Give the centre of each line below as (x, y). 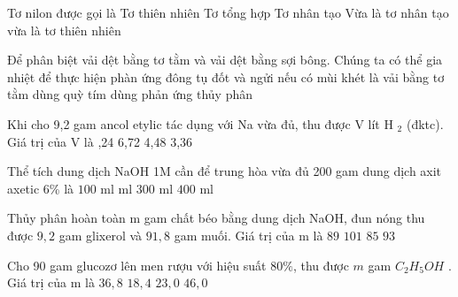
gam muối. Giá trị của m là (248, 235)
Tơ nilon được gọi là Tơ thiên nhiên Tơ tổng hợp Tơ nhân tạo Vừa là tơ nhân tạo (228, 12)
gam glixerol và (101, 235)
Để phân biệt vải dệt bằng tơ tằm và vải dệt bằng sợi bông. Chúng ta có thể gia (225, 60)
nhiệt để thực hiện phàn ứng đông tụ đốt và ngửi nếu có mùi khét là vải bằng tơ (226, 76)
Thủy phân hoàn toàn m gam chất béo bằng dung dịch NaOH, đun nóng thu (216, 218)
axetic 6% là (41, 188)
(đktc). (425, 123)
